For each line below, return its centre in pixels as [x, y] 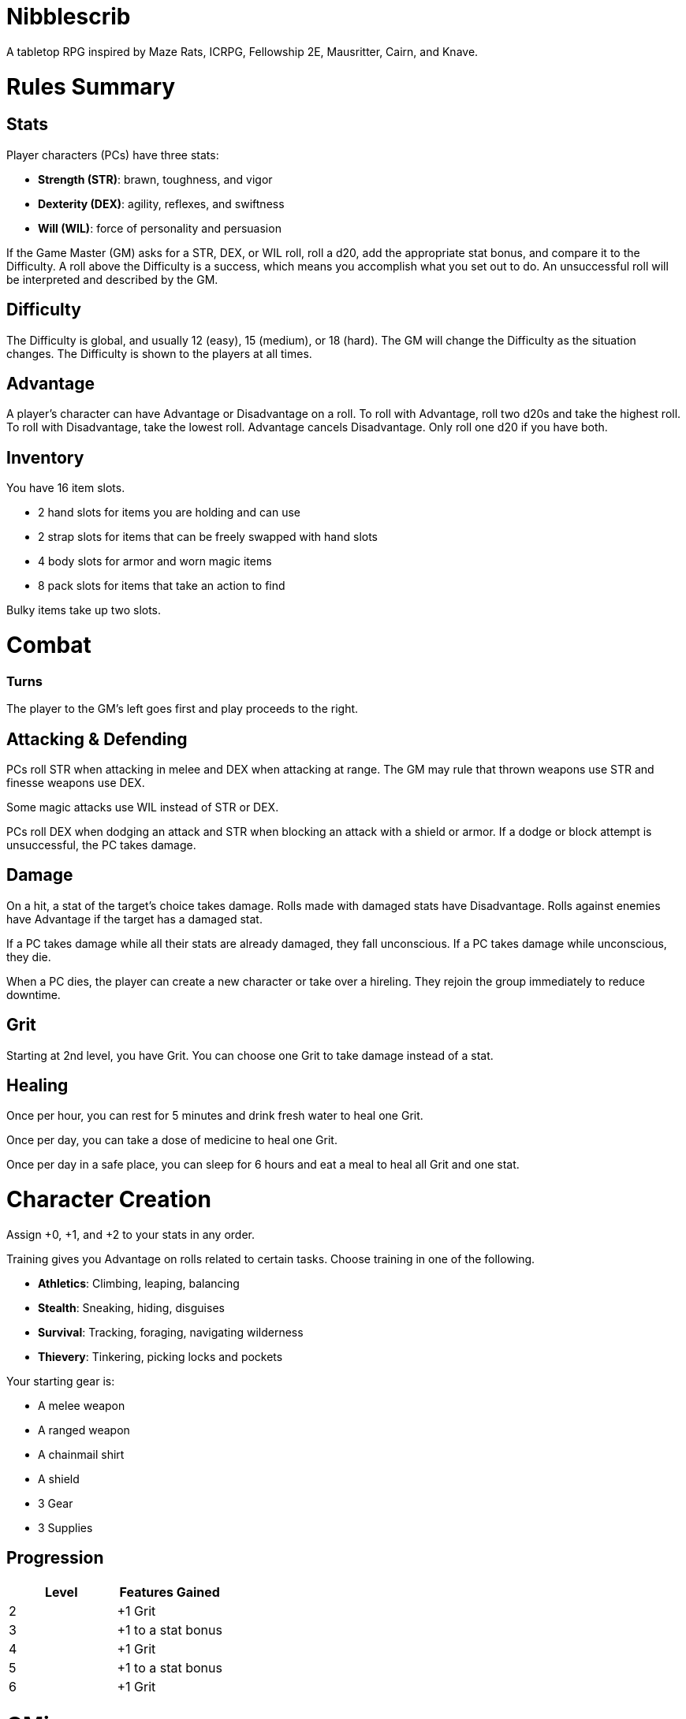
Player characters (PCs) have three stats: [113, 155]
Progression [55, 1558]
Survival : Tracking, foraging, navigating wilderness [171, 1332]
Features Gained [170, 1592]
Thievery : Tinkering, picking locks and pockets [160, 1356]
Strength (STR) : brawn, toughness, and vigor [155, 179]
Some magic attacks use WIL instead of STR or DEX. [143, 807]
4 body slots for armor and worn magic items [155, 561]
